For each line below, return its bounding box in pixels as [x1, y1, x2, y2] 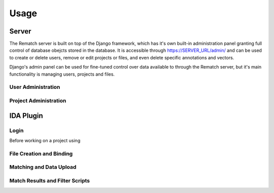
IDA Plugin [9, 111, 43, 120]
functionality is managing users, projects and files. [9, 71, 115, 77]
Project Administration [9, 97, 66, 104]
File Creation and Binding [9, 150, 73, 157]
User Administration [9, 84, 60, 91]
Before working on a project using [9, 137, 81, 143]
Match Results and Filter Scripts [9, 177, 90, 184]
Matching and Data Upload [9, 164, 77, 171]
